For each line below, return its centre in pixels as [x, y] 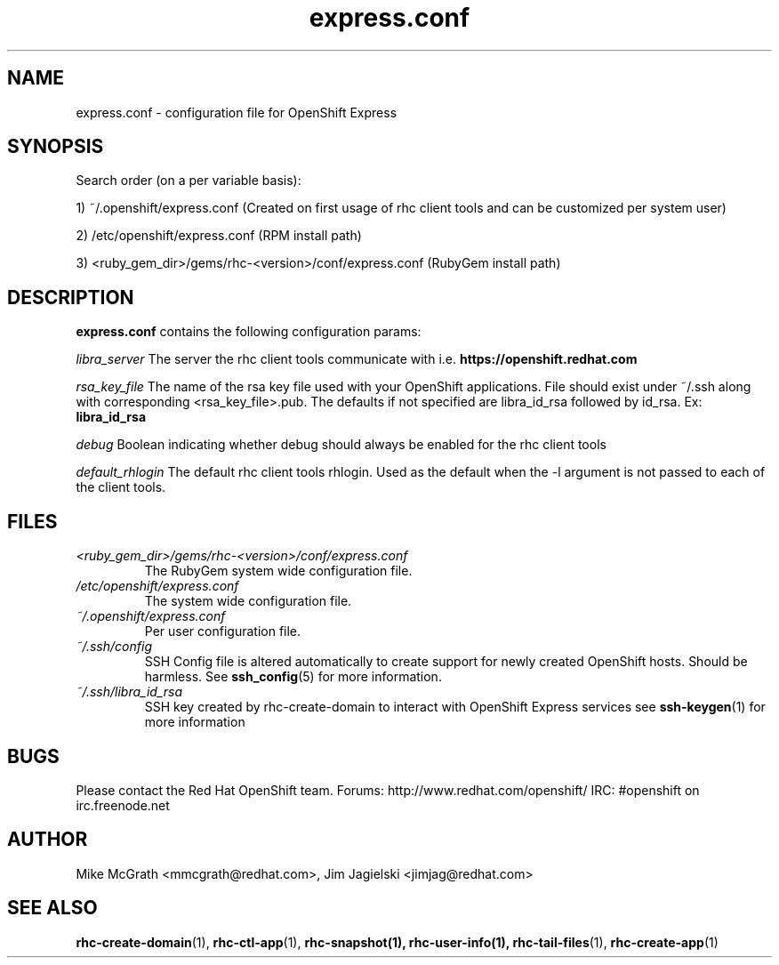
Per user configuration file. [223, 631]
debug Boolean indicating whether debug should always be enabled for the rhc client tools [341, 445]
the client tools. [121, 487]
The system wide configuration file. [248, 601]
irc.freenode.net [123, 805]
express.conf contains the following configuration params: [249, 332]
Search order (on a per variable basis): [189, 181]
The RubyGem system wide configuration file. [278, 571]
